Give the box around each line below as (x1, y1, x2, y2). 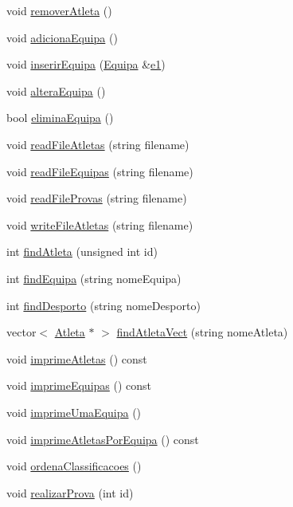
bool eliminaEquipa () (6, 109, 114, 126)
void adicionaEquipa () (6, 29, 118, 45)
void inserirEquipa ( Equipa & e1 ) (6, 56, 166, 73)
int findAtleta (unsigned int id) (6, 243, 158, 260)
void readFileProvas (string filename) (6, 190, 187, 206)
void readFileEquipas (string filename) (6, 163, 193, 179)
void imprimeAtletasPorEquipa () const (6, 430, 199, 447)
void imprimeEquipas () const (6, 377, 152, 394)
